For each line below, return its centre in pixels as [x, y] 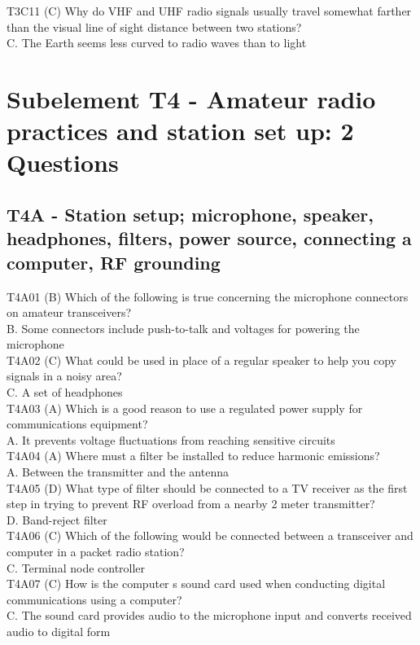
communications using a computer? [94, 599]
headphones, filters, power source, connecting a [209, 238]
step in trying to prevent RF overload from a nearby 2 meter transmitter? [191, 504]
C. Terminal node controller [76, 567]
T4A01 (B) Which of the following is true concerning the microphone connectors [208, 296]
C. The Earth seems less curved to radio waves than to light [157, 43]
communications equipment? [77, 424]
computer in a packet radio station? [96, 552]
